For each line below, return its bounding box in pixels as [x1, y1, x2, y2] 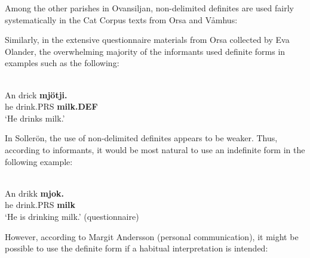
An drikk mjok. [5, 186, 64, 199]
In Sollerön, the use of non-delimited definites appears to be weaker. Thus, [5, 132, 278, 144]
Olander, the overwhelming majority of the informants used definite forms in [5, 45, 286, 57]
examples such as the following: [5, 57, 119, 69]
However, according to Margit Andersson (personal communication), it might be [5, 230, 299, 243]
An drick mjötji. [5, 88, 67, 101]
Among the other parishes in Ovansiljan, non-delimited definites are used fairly [5, 2, 294, 14]
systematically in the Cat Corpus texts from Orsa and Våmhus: [5, 13, 238, 26]
